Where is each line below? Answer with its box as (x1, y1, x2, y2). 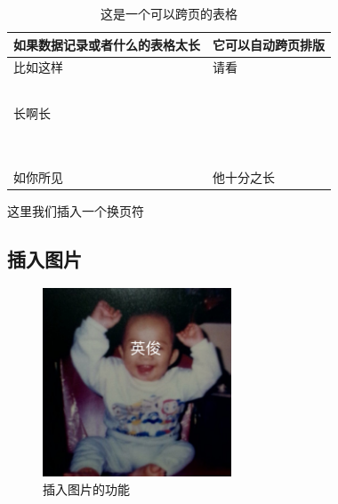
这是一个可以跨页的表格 (101, 4, 237, 22)
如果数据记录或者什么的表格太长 (13, 35, 200, 53)
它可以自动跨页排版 (213, 35, 325, 53)
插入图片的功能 (43, 479, 130, 498)
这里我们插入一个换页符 (7, 201, 144, 220)
